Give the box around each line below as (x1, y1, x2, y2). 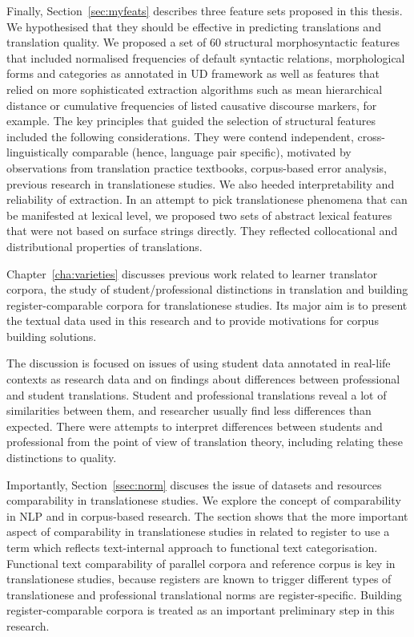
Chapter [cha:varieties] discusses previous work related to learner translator (6, 265, 378, 282)
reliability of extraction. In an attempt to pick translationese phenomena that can (6, 191, 408, 208)
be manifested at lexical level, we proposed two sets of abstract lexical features (6, 206, 392, 223)
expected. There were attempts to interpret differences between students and (6, 417, 383, 434)
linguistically (6, 144, 69, 160)
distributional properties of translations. (6, 237, 203, 254)
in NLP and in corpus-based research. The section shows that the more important (6, 507, 408, 524)
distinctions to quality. (6, 449, 117, 466)
